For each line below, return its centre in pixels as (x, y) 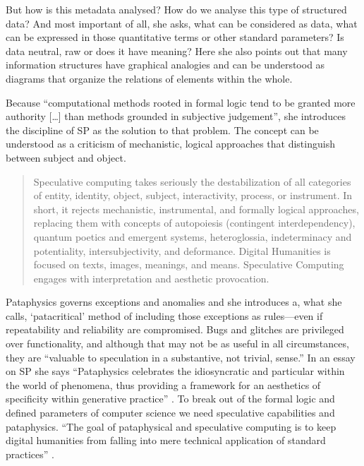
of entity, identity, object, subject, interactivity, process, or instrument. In (193, 195)
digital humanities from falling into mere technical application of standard (166, 440)
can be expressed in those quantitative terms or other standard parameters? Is (175, 37)
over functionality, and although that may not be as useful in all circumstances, (177, 343)
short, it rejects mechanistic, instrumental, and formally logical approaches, (196, 209)
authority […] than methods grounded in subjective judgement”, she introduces (176, 116)
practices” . (30, 454)
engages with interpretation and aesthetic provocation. (151, 278)
